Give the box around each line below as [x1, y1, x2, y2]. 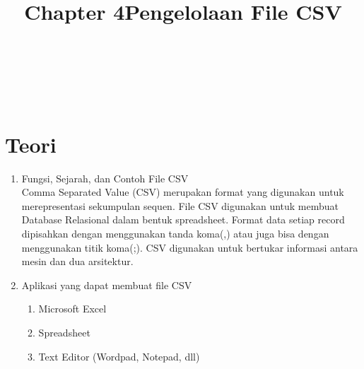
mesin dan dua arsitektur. [21, 254, 134, 269]
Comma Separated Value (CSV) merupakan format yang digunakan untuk [21, 184, 344, 199]
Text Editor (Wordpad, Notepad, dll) [38, 348, 200, 363]
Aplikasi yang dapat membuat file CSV [21, 277, 192, 292]
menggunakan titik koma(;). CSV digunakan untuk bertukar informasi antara [21, 240, 358, 254]
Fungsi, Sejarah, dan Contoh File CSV [21, 170, 189, 185]
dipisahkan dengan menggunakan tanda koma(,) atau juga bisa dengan [21, 226, 329, 241]
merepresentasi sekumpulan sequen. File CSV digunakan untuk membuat [21, 198, 339, 213]
